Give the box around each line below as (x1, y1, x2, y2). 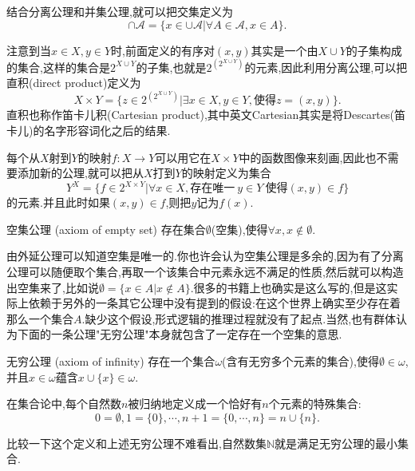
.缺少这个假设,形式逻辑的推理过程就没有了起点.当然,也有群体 (81, 310, 397, 327)
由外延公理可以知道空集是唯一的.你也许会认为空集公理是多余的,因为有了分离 (6, 247, 404, 264)
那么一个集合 (6, 310, 73, 327)
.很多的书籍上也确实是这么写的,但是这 (190, 279, 387, 295)
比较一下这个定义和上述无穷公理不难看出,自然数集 (6, 434, 267, 451)
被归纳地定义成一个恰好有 (128, 395, 263, 412)
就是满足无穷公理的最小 (275, 434, 397, 451)
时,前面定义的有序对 (111, 42, 215, 58)
